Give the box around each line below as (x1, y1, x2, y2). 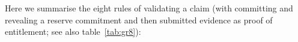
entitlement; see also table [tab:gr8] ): (5, 25, 141, 38)
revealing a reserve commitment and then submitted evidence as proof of (5, 13, 273, 26)
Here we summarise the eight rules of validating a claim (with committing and (5, 2, 293, 14)
